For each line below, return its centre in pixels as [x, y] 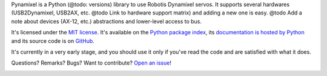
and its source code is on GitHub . [53, 41]
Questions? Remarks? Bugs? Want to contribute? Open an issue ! [91, 63]
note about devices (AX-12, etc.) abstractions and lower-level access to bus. [107, 21]
